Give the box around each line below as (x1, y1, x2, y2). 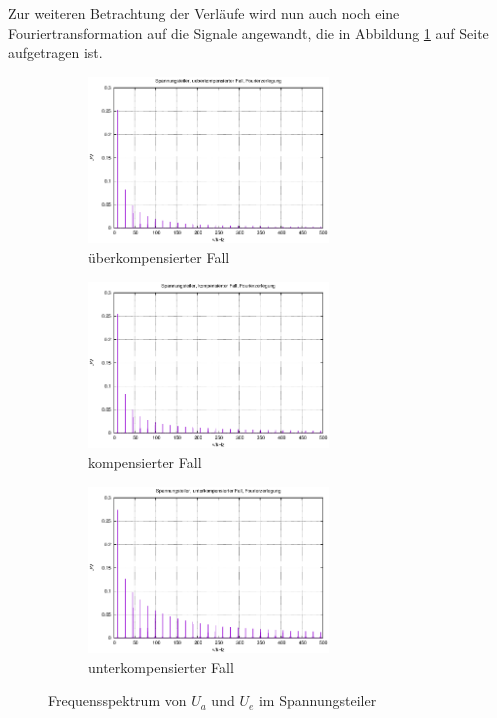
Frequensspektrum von (48, 690, 187, 711)
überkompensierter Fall (88, 247, 230, 268)
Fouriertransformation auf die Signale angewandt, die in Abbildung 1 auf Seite (8, 22, 489, 43)
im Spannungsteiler (258, 690, 377, 711)
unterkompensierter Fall (88, 656, 234, 677)
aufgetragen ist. (8, 42, 103, 63)
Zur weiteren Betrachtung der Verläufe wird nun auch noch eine (8, 3, 400, 23)
